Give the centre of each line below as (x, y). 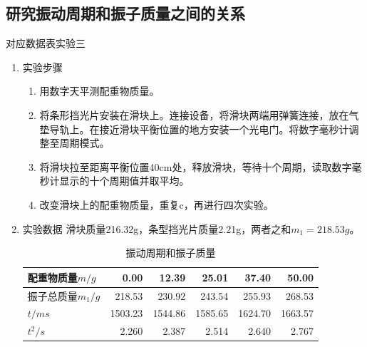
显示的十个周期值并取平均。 (124, 181)
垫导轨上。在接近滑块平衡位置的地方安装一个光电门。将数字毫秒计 (194, 129)
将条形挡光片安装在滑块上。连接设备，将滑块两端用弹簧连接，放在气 (199, 114)
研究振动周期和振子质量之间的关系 (125, 13)
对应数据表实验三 (46, 43)
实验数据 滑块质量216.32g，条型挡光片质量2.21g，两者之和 (157, 228)
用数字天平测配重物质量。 (99, 91)
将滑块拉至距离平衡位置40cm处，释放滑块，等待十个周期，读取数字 (196, 166)
